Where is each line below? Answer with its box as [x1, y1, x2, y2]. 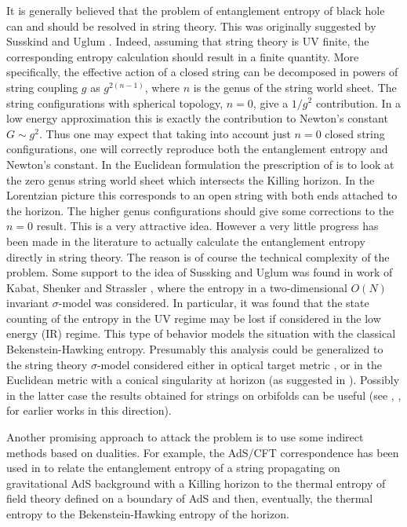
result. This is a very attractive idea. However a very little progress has [36, 218, 379, 234]
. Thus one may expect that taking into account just [38, 125, 291, 141]
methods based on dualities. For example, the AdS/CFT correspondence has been [6, 444, 399, 460]
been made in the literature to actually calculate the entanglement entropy [6, 232, 365, 249]
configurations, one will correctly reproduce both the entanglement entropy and [6, 141, 388, 157]
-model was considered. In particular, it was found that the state [58, 295, 369, 311]
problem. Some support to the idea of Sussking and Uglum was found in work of [6, 264, 393, 280]
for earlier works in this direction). [6, 402, 172, 419]
